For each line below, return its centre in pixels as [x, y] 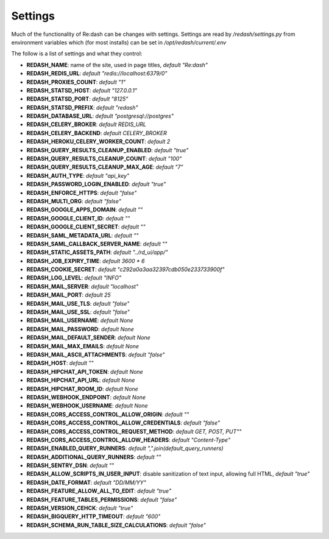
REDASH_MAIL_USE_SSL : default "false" [78, 312]
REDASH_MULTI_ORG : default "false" [74, 201]
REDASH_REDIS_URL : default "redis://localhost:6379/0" [97, 74]
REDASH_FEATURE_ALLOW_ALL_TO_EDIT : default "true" [99, 491]
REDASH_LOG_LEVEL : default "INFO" [74, 278]
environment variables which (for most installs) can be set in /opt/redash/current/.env [119, 42]
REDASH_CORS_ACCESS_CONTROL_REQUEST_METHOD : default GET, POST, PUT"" [134, 431]
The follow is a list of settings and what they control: [77, 54]
